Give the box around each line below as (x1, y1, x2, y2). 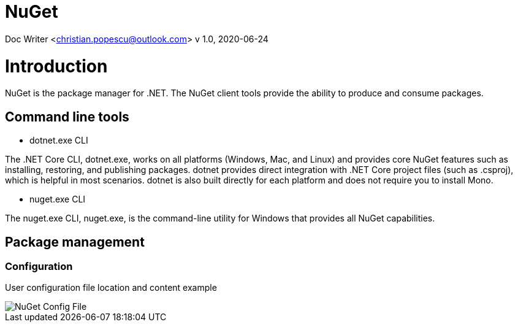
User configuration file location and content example (5, 282, 217, 293)
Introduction (5, 55, 108, 77)
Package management (5, 234, 145, 250)
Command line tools (5, 109, 129, 125)
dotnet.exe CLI (29, 135, 88, 146)
